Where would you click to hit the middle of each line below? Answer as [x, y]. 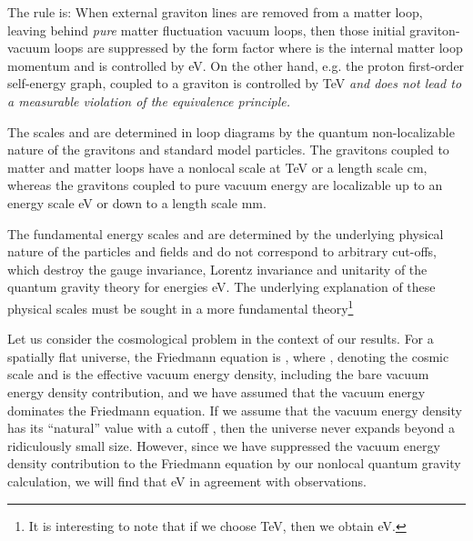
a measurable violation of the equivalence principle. [149, 100]
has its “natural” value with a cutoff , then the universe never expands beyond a [231, 428]
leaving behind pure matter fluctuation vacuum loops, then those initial [206, 30]
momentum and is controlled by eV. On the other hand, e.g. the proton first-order [236, 65]
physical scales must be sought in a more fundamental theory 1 [181, 306]
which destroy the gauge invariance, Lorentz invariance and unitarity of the [217, 269]
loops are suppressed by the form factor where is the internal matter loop [258, 48]
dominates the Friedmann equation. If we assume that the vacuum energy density [235, 410]
